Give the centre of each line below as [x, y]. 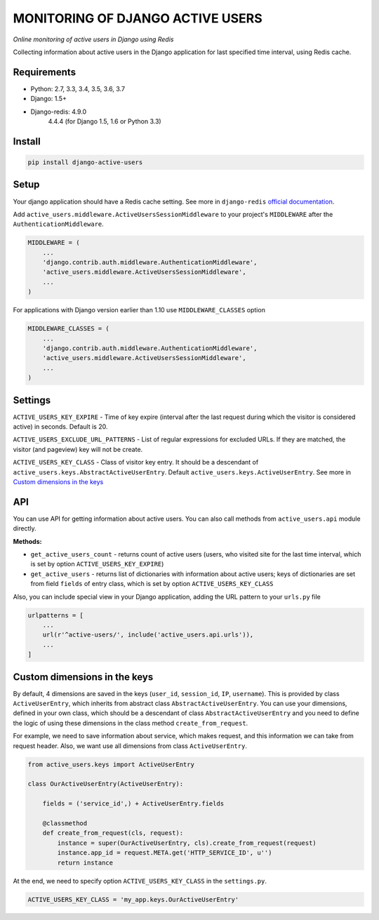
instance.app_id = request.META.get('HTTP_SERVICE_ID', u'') [165, 853]
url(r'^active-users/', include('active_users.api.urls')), [148, 635]
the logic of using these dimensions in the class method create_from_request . [131, 723]
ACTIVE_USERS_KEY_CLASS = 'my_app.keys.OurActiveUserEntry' [133, 899]
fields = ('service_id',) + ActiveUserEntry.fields [133, 804]
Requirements [45, 72]
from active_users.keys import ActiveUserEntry [111, 764]
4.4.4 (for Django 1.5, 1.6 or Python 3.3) [105, 121]
